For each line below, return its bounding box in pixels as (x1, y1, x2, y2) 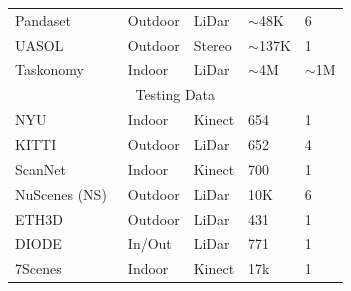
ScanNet (15, 158, 66, 179)
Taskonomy (15, 59, 84, 80)
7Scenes (15, 258, 62, 279)
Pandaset (15, 9, 71, 30)
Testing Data (135, 84, 216, 105)
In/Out (127, 233, 172, 254)
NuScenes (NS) (15, 183, 107, 204)
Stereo (193, 34, 232, 55)
